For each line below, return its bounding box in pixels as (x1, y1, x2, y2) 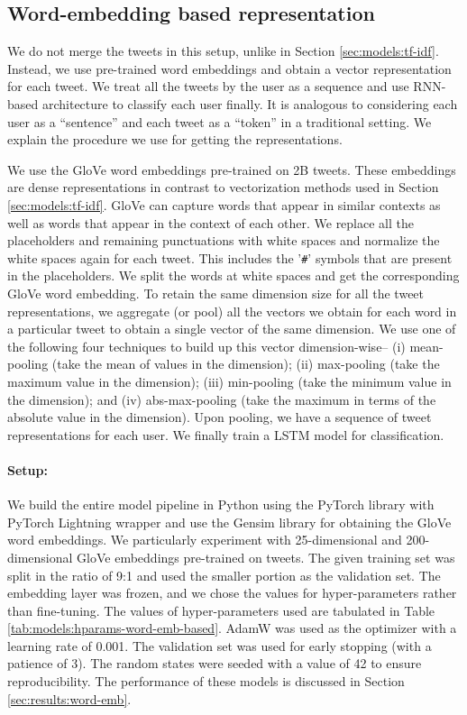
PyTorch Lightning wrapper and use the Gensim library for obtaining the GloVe (7, 512, 452, 531)
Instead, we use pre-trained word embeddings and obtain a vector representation (7, 59, 452, 78)
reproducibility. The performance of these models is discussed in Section (7, 672, 405, 691)
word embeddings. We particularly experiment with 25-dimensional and (7, 530, 402, 549)
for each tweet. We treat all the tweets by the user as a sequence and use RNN (7, 77, 442, 96)
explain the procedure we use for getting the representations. (7, 130, 343, 149)
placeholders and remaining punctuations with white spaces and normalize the (7, 231, 440, 250)
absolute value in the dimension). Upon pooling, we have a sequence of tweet (7, 408, 432, 426)
